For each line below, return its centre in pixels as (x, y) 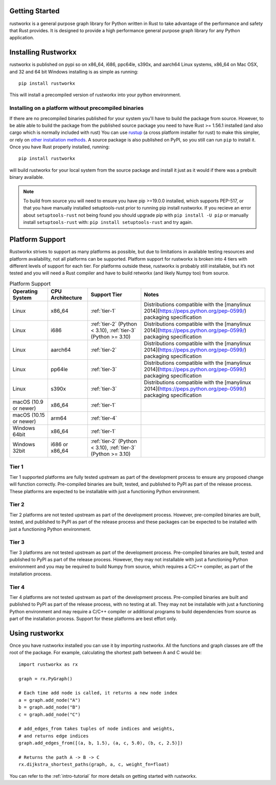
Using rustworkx (37, 633)
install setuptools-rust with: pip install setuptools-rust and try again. (108, 222)
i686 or (60, 445)
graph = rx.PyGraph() (45, 679)
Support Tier (107, 295)
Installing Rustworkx (43, 52)
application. (22, 38)
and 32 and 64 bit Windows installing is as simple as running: (74, 72)
